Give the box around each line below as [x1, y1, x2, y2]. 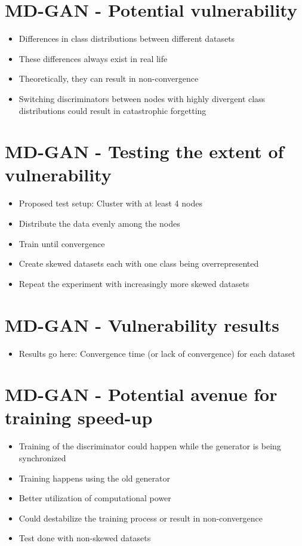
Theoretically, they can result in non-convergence [19, 72, 199, 85]
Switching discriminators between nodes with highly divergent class [19, 92, 266, 104]
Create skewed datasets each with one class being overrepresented [19, 257, 259, 270]
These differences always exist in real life [19, 52, 168, 64]
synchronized [19, 452, 66, 464]
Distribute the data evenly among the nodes [19, 217, 180, 229]
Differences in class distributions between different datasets [19, 32, 235, 45]
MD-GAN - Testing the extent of [5, 139, 284, 164]
